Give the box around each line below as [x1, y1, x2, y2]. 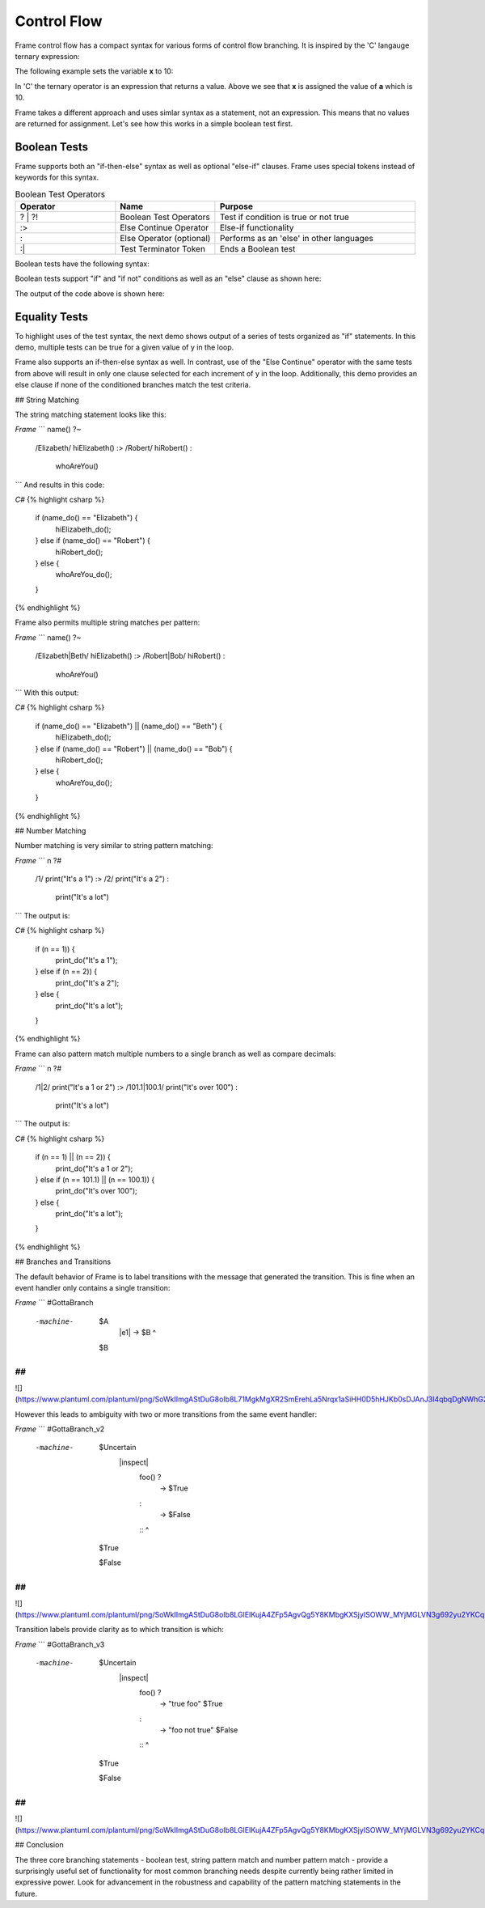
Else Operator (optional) [120, 232, 211, 244]
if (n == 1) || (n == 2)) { [35, 1152, 111, 1162]
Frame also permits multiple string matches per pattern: [15, 617, 200, 627]
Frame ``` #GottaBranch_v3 [15, 1639, 105, 1649]
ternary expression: [15, 51, 80, 61]
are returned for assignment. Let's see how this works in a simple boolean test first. [15, 118, 293, 129]
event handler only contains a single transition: [15, 1283, 171, 1293]
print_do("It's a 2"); [55, 977, 120, 987]
